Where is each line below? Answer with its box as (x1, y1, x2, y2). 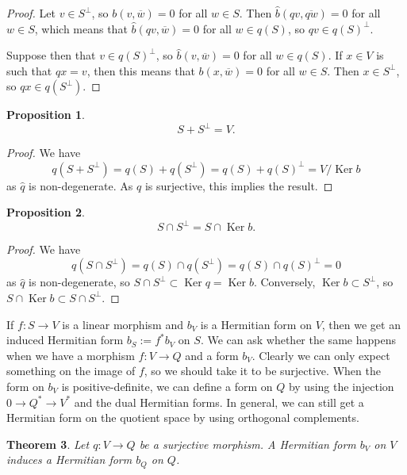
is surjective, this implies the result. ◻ (144, 177, 333, 193)
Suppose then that (6, 47, 96, 63)
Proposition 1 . (6, 106, 85, 123)
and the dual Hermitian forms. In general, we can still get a (74, 393, 364, 410)
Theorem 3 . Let (6, 435, 90, 452)
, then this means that (86, 62, 195, 79)
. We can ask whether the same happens (200, 331, 396, 348)
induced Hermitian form (6, 331, 124, 348)
